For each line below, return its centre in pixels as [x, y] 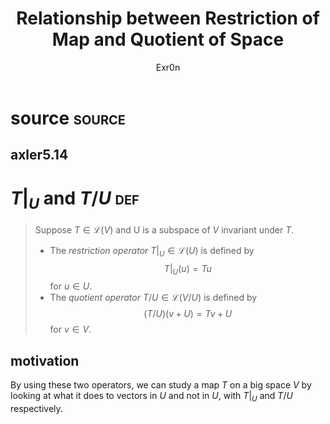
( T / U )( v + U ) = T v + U [188, 314]
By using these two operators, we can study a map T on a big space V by [161, 385]
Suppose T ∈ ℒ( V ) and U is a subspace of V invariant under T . [164, 229]
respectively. [36, 409]
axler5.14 [39, 155]
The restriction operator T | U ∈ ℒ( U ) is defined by [152, 251]
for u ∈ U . [71, 286]
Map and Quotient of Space [168, 39]
